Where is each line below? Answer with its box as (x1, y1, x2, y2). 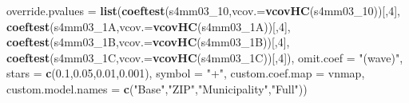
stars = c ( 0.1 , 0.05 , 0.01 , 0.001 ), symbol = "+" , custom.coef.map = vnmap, (6, 65, 365, 81)
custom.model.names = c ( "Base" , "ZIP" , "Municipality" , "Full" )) (6, 80, 308, 97)
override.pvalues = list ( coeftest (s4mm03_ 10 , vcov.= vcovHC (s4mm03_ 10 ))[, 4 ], (6, 2, 400, 18)
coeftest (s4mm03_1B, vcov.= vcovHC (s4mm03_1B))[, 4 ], (6, 34, 290, 50)
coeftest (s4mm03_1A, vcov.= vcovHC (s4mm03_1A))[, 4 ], (6, 18, 291, 34)
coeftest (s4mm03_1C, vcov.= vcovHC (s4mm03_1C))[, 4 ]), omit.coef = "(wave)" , (6, 49, 403, 65)
